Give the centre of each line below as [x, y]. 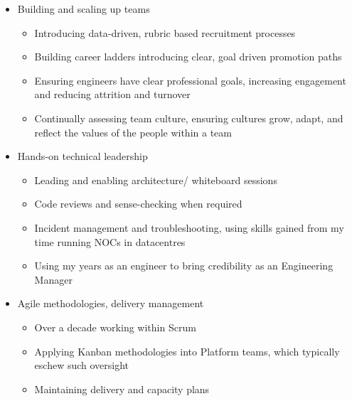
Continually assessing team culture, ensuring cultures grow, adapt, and [189, 118]
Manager [53, 279]
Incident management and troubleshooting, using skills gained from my [189, 227]
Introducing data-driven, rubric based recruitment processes [165, 32]
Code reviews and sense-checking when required [138, 204]
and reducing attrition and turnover [112, 94]
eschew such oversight [82, 365]
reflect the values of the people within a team [133, 132]
